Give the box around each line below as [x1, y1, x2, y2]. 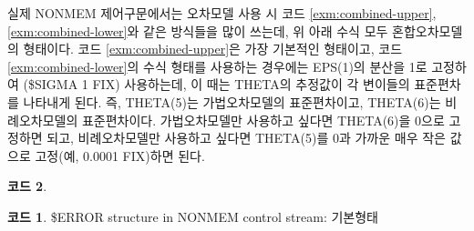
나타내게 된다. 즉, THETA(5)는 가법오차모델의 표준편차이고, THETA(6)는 [23, 92, 441, 111]
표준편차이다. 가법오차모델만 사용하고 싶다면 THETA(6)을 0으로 [81, 110, 445, 129]
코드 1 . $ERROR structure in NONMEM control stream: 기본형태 [7, 206, 378, 226]
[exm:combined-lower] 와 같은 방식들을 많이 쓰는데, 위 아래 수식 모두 [7, 21, 388, 40]
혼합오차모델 [392, 21, 463, 40]
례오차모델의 [7, 110, 78, 129]
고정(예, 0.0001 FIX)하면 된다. [35, 146, 205, 165]
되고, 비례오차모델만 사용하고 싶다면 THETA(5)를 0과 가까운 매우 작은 [46, 128, 446, 147]
